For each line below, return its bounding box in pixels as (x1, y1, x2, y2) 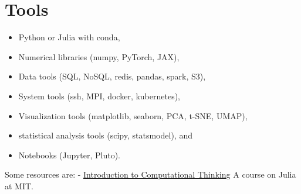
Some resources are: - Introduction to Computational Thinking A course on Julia (5, 168, 296, 181)
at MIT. (5, 179, 33, 192)
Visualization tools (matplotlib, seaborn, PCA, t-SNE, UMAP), (18, 109, 248, 122)
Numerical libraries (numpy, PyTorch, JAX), (18, 50, 180, 63)
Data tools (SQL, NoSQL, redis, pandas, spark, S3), (18, 70, 206, 82)
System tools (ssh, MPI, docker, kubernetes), (18, 89, 181, 102)
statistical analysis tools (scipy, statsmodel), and (18, 129, 192, 141)
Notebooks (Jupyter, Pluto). (18, 148, 121, 161)
